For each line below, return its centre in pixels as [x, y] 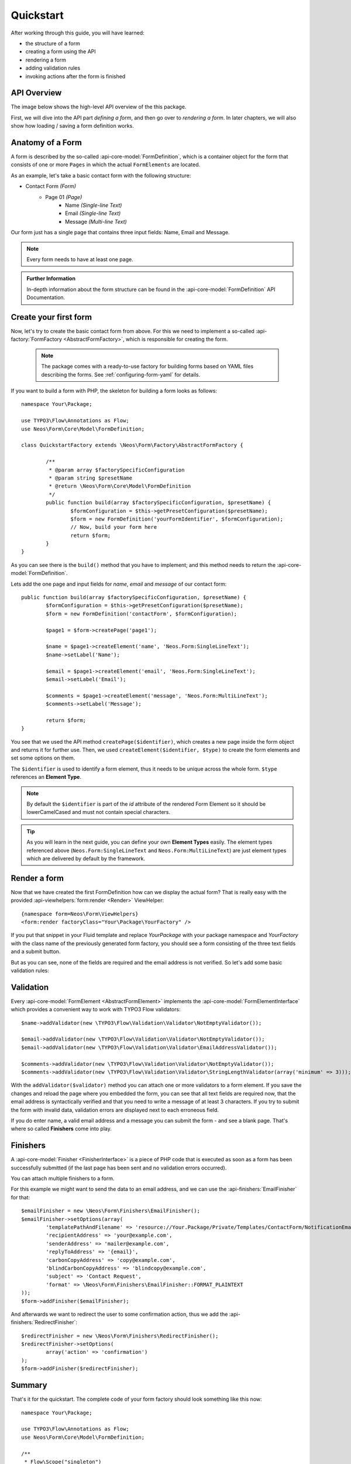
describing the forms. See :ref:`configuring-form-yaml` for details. [121, 374]
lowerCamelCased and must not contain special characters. [99, 812]
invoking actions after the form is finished [75, 76]
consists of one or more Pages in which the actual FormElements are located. [106, 165]
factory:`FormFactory [37, 339]
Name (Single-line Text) [94, 206]
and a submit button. [36, 952]
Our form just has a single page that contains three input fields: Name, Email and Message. [120, 232]
